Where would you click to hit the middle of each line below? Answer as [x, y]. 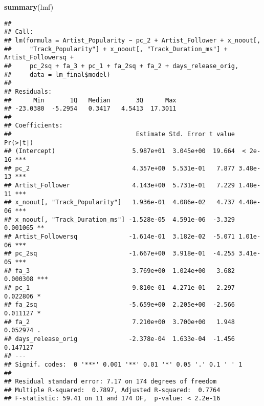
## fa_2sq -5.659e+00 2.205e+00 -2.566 [120, 305]
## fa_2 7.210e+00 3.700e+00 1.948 [120, 322]
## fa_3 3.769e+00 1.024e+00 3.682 [120, 271]
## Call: [19, 32]
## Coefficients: [34, 126]
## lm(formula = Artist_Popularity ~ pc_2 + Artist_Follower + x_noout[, [133, 40]
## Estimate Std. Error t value [120, 134]
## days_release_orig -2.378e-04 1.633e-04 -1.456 [120, 339]
